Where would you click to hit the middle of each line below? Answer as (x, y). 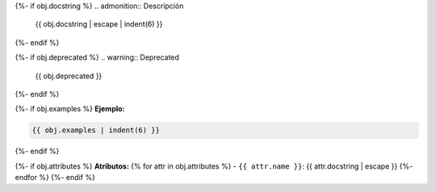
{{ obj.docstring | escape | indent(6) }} (99, 24)
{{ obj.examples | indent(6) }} (96, 130)
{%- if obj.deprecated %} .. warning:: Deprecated (97, 57)
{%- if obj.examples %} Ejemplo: (70, 109)
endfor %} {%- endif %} (55, 177)
